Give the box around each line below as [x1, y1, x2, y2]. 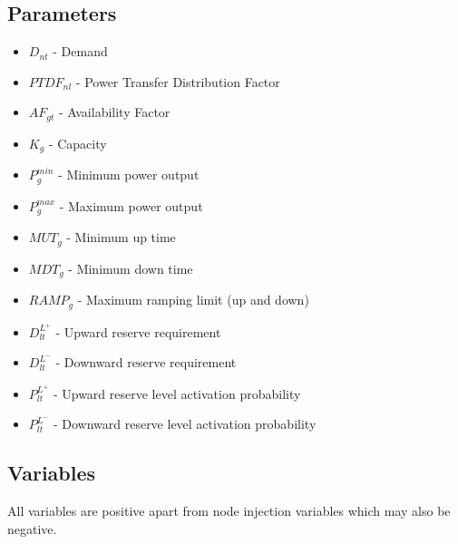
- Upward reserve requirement [55, 322, 221, 341]
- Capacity [48, 133, 107, 152]
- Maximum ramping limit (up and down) [77, 290, 309, 309]
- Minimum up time [66, 228, 176, 247]
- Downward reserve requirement [55, 353, 237, 372]
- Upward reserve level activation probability [53, 384, 301, 403]
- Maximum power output [59, 196, 203, 215]
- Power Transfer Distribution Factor [75, 72, 280, 91]
